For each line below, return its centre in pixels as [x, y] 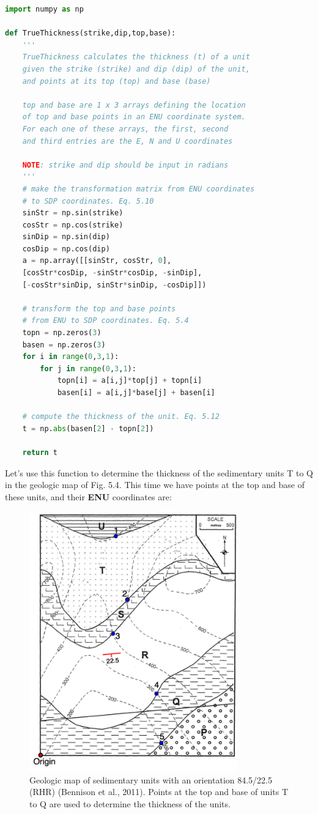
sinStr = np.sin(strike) [73, 213]
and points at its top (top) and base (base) [116, 81]
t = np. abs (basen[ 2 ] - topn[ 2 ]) [88, 428]
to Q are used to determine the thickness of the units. [130, 803]
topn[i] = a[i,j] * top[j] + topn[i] [130, 381]
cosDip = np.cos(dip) [66, 249]
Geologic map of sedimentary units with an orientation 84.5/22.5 [151, 779]
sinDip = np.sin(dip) [66, 237]
